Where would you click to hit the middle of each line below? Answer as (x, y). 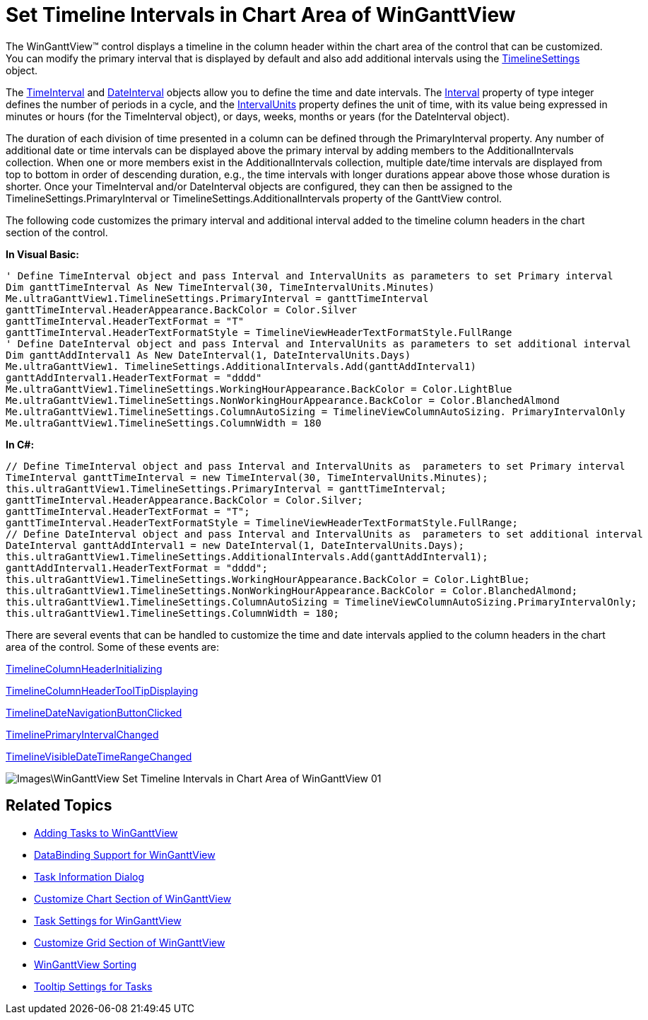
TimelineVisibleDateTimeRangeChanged (99, 756)
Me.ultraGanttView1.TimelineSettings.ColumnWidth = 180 (164, 423)
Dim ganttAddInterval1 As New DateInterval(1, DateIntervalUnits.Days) (208, 355)
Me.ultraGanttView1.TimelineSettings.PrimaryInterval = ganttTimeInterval (217, 298)
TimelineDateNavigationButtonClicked (94, 712)
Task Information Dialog (89, 876)
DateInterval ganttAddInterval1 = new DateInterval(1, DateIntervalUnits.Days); (235, 545)
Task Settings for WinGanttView (108, 920)
